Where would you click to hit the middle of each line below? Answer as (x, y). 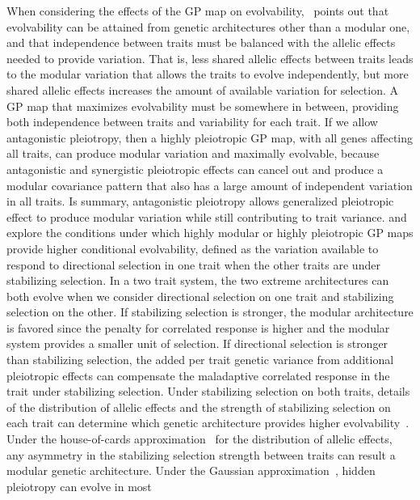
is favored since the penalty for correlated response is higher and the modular (198, 327)
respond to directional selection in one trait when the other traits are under (193, 264)
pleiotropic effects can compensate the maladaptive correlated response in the (198, 375)
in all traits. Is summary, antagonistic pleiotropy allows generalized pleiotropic (200, 201)
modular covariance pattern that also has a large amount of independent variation (210, 185)
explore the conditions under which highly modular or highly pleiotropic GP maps (210, 233)
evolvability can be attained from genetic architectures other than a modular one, (208, 26)
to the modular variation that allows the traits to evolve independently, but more (208, 74)
